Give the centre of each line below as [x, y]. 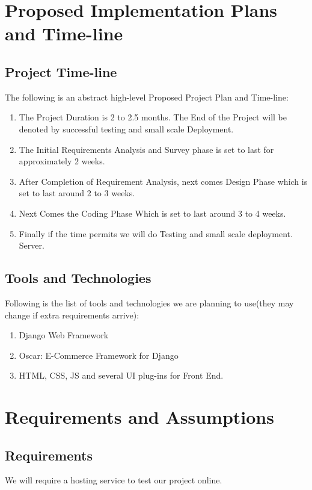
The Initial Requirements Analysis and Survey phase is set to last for [146, 149]
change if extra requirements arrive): [72, 315]
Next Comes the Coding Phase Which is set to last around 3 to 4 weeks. [152, 213]
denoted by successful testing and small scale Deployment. [126, 129]
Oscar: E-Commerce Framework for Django [99, 355]
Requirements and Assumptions [139, 417]
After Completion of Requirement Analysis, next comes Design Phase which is [163, 181]
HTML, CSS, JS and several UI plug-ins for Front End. [121, 375]
